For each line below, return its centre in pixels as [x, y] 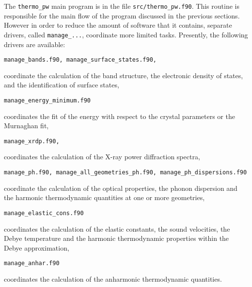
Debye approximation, [37, 247]
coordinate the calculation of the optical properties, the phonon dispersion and [121, 188]
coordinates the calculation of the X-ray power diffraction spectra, [102, 157]
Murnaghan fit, [26, 126]
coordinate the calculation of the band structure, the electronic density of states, [124, 75]
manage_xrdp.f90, [32, 141]
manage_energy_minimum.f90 [47, 100]
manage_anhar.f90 [32, 263]
